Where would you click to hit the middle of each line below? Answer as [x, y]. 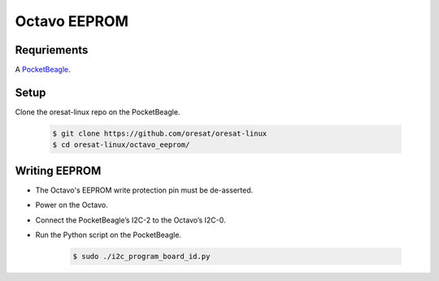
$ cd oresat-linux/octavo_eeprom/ [121, 145]
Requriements [52, 50]
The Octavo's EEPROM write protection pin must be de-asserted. [144, 190]
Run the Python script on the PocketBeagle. [109, 235]
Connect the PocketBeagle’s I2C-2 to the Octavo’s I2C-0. [130, 220]
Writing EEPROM [58, 171]
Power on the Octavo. [72, 205]
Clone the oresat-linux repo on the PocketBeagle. [98, 112]
